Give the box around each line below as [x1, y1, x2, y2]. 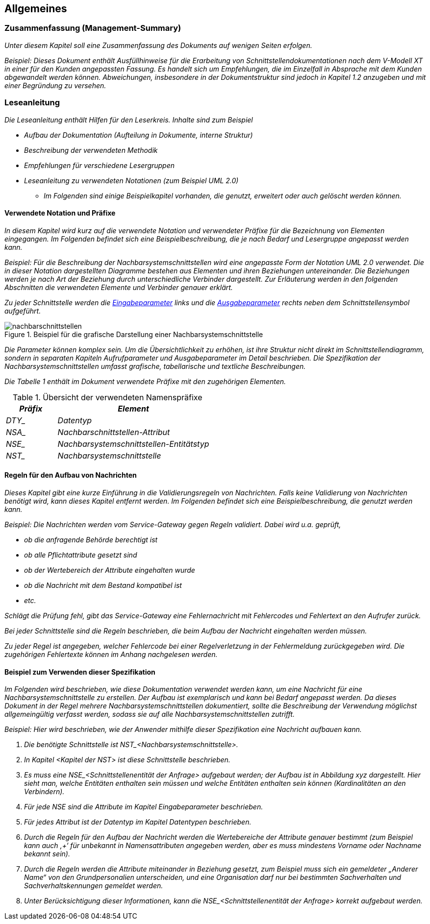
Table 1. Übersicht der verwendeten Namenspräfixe [13, 392, 202, 402]
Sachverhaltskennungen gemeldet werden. [24, 881, 163, 890]
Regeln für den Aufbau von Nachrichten [4, 471, 137, 480]
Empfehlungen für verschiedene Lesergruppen [24, 161, 175, 170]
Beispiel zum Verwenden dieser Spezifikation [4, 667, 155, 676]
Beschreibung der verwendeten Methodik [24, 146, 158, 154]
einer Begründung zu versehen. [4, 81, 106, 90]
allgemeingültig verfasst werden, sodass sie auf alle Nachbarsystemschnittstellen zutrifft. [4, 710, 295, 719]
